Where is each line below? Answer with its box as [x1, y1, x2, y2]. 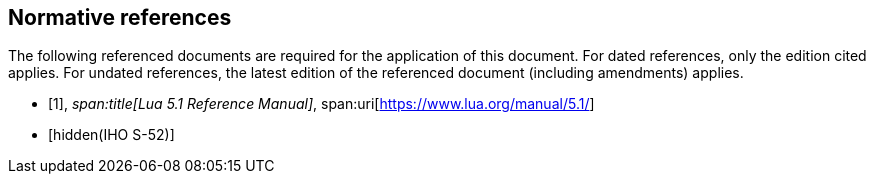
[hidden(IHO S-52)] [48, 126, 175, 144]
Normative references [8, 5, 232, 30]
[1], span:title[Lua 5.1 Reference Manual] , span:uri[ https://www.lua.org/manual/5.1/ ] [48, 95, 595, 113]
